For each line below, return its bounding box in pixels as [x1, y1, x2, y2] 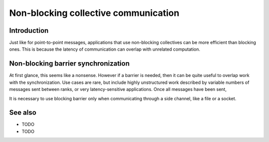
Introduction [9, 26, 49, 35]
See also [9, 108, 37, 117]
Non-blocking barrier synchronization [9, 60, 130, 68]
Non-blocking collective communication [9, 7, 179, 18]
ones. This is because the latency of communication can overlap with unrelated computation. [9, 46, 200, 52]
